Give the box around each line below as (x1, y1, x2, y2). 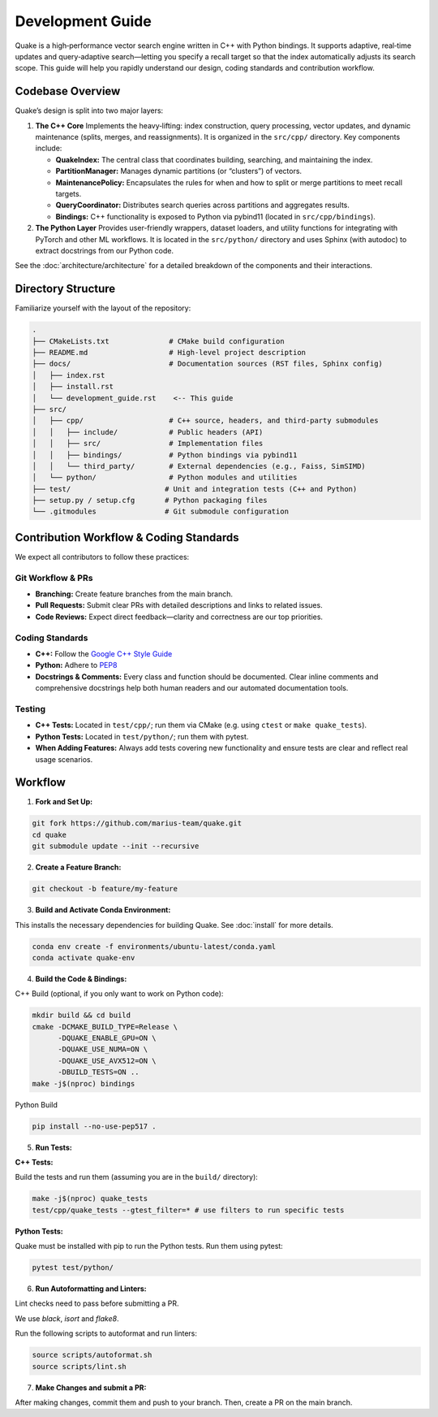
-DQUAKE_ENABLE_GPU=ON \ (58, 1033, 157, 1043)
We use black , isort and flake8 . (15, 1313, 119, 1324)
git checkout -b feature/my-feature (32, 884, 178, 894)
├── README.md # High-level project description (32, 348, 307, 357)
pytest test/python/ (32, 1263, 114, 1272)
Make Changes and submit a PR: (35, 1382, 147, 1393)
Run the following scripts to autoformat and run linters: (15, 1328, 198, 1338)
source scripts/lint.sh (32, 1362, 127, 1371)
